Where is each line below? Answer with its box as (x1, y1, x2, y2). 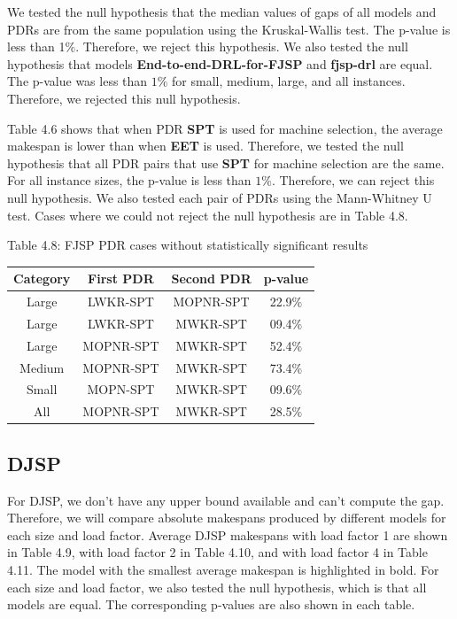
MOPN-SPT (87, 380, 155, 398)
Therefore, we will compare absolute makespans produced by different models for (7, 508, 446, 527)
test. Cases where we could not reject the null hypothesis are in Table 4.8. (7, 205, 408, 224)
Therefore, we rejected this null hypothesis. (7, 89, 241, 107)
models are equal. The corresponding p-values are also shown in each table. (7, 595, 415, 614)
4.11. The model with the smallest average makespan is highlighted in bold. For (7, 560, 439, 578)
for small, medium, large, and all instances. (172, 72, 406, 90)
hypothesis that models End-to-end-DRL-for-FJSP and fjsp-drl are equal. (7, 54, 433, 73)
